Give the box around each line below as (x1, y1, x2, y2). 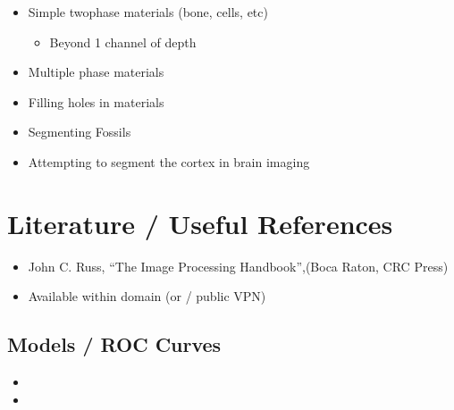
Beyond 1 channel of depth (49, 32, 197, 51)
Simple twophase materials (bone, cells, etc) (28, 3, 268, 21)
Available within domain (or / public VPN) (28, 287, 266, 305)
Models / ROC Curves (7, 331, 222, 358)
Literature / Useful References (7, 205, 393, 241)
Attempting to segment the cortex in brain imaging (28, 152, 310, 171)
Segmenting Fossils (28, 122, 131, 141)
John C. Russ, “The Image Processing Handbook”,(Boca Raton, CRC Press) (28, 256, 449, 275)
